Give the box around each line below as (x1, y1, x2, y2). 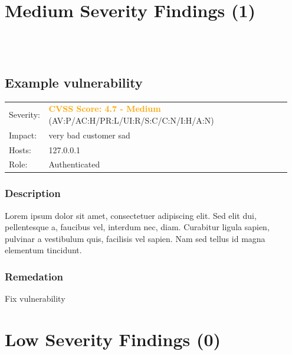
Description (5, 186, 61, 201)
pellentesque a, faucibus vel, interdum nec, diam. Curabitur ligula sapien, (5, 221, 270, 233)
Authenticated (48, 158, 100, 170)
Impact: (9, 128, 37, 141)
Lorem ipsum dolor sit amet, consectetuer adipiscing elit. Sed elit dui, (5, 209, 257, 221)
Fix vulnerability (5, 292, 65, 305)
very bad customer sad (48, 128, 130, 141)
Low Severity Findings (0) (5, 327, 221, 351)
